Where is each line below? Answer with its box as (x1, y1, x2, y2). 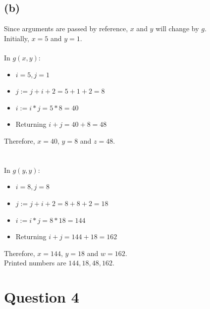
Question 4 (4, 287, 79, 307)
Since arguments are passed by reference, (4, 23, 128, 34)
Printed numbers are (4, 257, 66, 268)
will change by (156, 23, 199, 34)
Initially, (4, 33, 29, 43)
